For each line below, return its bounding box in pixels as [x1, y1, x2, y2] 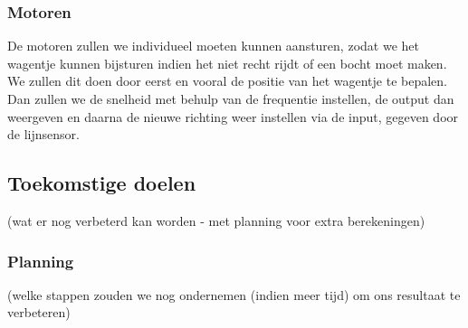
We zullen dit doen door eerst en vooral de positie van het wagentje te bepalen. [7, 71, 447, 90]
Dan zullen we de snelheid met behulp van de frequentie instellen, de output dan [7, 89, 454, 108]
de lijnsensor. [7, 125, 80, 144]
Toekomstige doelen [7, 169, 196, 197]
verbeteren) [7, 303, 71, 322]
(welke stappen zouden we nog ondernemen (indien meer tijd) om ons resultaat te [7, 285, 461, 304]
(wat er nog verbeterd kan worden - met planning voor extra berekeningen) [7, 211, 425, 230]
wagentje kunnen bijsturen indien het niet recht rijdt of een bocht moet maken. [7, 53, 447, 72]
